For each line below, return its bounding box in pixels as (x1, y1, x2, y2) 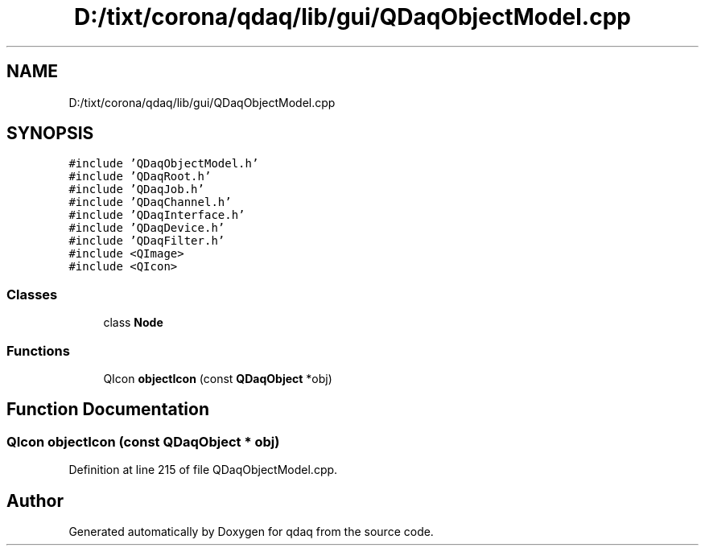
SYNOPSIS (6, 123, 94, 144)
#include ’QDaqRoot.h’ (68, 170, 212, 183)
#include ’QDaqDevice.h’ (68, 221, 225, 235)
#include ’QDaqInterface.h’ (68, 208, 245, 222)
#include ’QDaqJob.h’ (68, 183, 204, 196)
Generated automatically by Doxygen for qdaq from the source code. (68, 525, 434, 538)
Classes (6, 286, 58, 303)
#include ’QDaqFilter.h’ (68, 234, 225, 248)
